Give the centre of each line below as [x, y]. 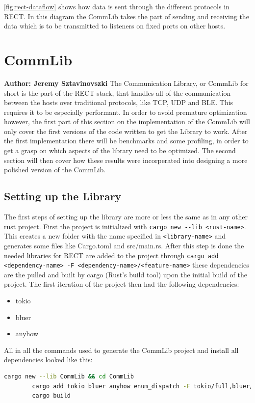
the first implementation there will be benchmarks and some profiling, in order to [126, 141]
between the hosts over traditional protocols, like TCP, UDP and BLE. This [119, 102]
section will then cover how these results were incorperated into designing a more [126, 160]
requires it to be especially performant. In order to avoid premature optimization [126, 112]
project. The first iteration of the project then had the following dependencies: [122, 284]
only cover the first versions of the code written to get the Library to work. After [126, 131]
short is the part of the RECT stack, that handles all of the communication [117, 93]
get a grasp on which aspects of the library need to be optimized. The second [120, 150]
